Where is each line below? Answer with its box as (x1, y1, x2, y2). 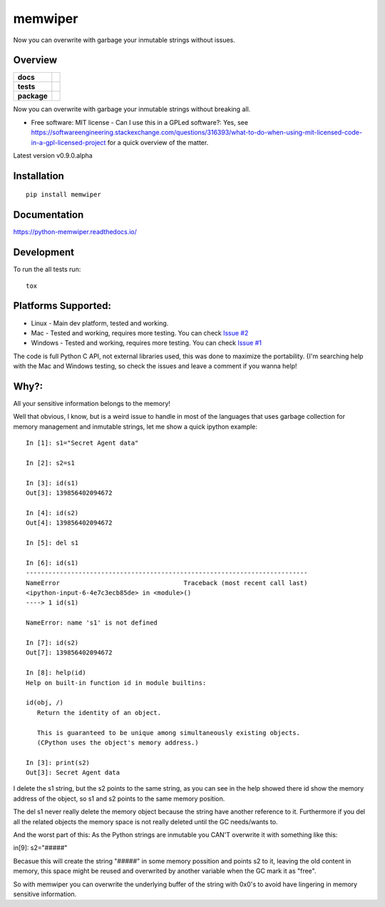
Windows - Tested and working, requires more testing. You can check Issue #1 (31, 339, 262, 348)
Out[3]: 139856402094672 (26, 489, 113, 497)
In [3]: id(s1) (26, 479, 79, 487)
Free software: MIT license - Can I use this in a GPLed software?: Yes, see (31, 118, 249, 126)
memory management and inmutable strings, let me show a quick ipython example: (13, 422, 258, 431)
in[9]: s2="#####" (13, 843, 68, 852)
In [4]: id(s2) (26, 509, 79, 517)
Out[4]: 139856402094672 (26, 519, 113, 527)
